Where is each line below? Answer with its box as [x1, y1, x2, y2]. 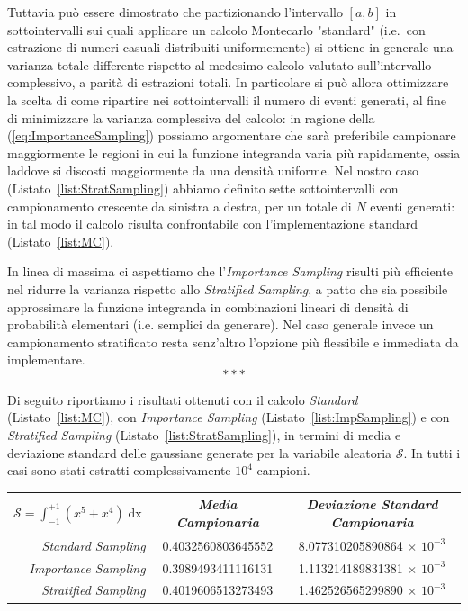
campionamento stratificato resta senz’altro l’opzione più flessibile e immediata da [7, 332, 459, 351]
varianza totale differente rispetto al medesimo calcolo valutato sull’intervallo [7, 55, 432, 74]
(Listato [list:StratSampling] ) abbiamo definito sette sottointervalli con [7, 178, 399, 197]
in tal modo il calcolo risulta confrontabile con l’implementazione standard [7, 214, 418, 233]
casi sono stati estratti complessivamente [7, 461, 231, 480]
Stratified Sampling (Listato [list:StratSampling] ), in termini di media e [7, 426, 401, 445]
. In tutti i [403, 443, 461, 462]
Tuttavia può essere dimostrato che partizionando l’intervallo [7, 3, 343, 21]
